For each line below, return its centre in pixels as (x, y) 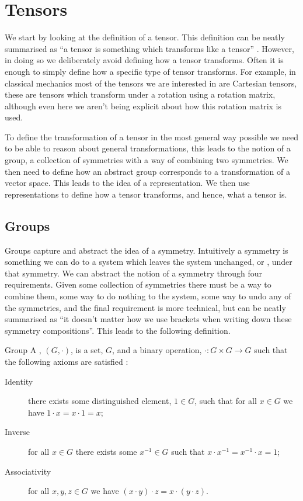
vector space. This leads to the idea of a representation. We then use (127, 183)
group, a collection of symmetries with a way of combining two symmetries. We (147, 160)
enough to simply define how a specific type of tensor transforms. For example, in (150, 71)
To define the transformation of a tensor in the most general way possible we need (151, 137)
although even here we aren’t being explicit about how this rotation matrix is (143, 106)
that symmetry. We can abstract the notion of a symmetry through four (134, 273)
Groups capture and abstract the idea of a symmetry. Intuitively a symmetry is (147, 250)
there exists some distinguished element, (100, 401)
